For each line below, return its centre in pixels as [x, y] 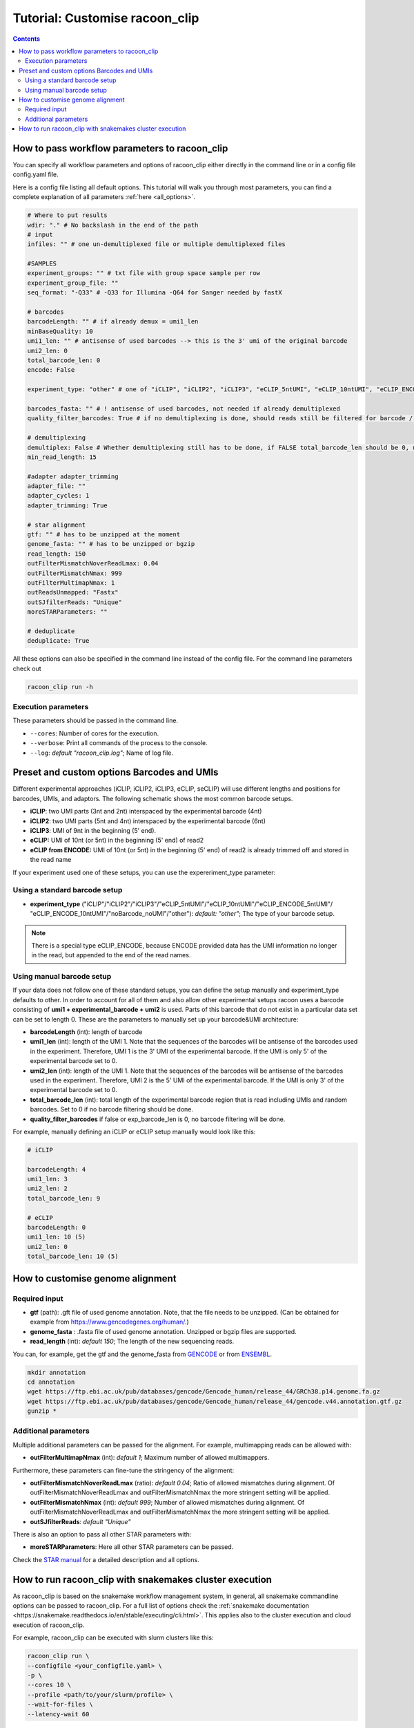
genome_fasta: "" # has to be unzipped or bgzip [111, 544]
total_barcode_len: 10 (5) [73, 1257]
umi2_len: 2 [48, 1189]
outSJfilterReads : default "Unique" [80, 1521]
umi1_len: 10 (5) [57, 1237]
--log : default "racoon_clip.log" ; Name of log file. [102, 753]
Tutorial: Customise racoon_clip [106, 18]
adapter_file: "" [57, 486]
